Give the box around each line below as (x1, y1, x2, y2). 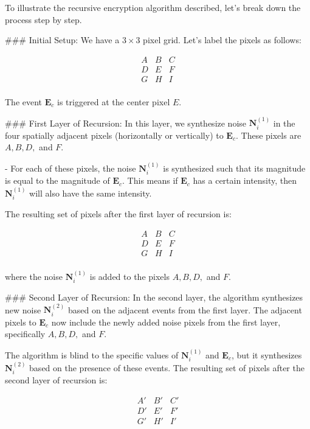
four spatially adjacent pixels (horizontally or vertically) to (5, 128, 224, 141)
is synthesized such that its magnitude (163, 161, 306, 174)
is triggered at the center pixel (57, 95, 170, 108)
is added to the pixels (89, 270, 170, 282)
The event (5, 95, 43, 108)
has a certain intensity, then (193, 174, 297, 187)
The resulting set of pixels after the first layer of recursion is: (5, 207, 232, 220)
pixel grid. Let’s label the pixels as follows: (143, 33, 301, 46)
